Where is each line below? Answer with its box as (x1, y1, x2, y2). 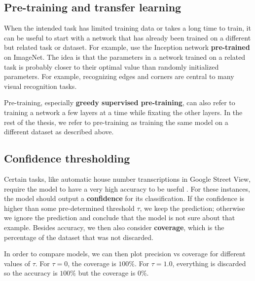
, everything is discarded (172, 258, 246, 268)
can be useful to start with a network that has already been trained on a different (4, 32, 251, 42)
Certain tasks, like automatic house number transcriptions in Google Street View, (4, 173, 251, 184)
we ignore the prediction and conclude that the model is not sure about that (4, 212, 235, 223)
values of (4, 258, 30, 268)
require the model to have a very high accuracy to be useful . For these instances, (4, 183, 250, 194)
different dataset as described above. (4, 126, 114, 137)
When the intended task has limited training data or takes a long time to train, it (4, 23, 251, 33)
